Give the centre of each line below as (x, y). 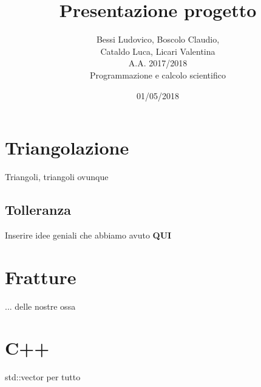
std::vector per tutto (43, 377)
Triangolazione (67, 148)
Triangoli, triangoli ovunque (57, 177)
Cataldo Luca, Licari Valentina (158, 51)
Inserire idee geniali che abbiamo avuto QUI (88, 235)
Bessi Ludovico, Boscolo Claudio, (158, 39)
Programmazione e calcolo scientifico (158, 75)
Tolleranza (38, 210)
